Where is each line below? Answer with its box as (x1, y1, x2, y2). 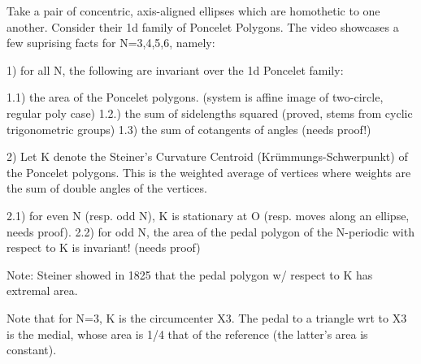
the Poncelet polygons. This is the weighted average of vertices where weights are (7, 163, 411, 180)
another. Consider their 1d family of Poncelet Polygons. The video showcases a (7, 18, 399, 35)
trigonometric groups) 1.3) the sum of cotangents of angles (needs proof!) (7, 120, 371, 137)
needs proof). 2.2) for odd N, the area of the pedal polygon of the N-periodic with (7, 223, 414, 240)
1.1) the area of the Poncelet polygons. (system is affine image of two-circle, (7, 89, 384, 106)
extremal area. (7, 282, 78, 299)
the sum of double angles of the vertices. (7, 180, 207, 197)
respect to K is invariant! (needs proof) (7, 239, 201, 256)
